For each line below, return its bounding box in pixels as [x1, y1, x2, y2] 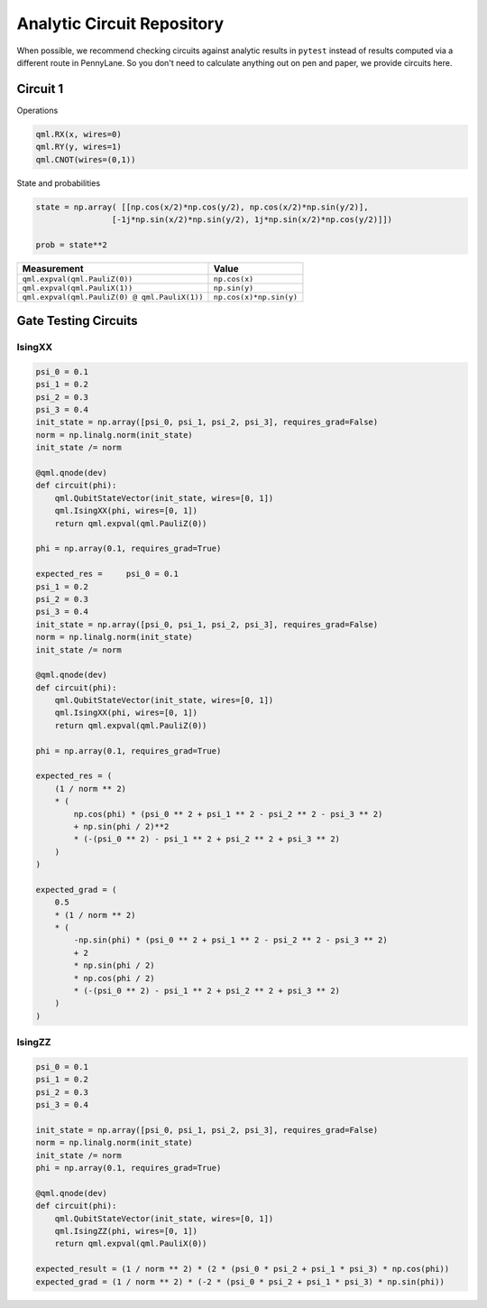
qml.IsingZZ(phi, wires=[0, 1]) [54, 1226, 198, 1237]
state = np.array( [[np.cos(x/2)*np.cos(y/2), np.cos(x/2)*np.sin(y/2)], [35, 201, 369, 212]
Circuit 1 [16, 81, 64, 97]
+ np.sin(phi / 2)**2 [73, 821, 170, 831]
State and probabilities [16, 177, 101, 189]
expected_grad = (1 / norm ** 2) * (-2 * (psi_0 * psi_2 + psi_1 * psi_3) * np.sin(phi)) [35, 1276, 446, 1286]
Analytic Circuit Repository [16, 14, 225, 33]
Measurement [22, 262, 85, 274]
